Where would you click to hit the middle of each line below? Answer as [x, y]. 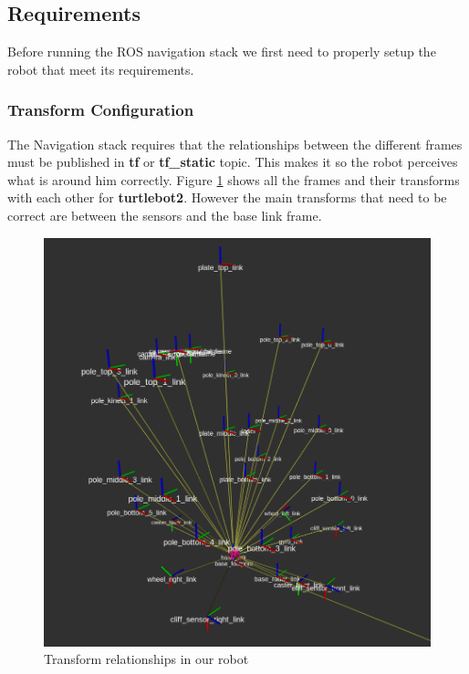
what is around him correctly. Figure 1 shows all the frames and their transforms [234, 179]
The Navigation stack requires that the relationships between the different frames [235, 144]
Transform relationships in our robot [146, 659]
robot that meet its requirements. [101, 69]
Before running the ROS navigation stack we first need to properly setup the [222, 52]
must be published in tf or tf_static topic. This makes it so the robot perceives [233, 162]
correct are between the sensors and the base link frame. [165, 215]
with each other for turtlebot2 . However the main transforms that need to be [227, 197]
